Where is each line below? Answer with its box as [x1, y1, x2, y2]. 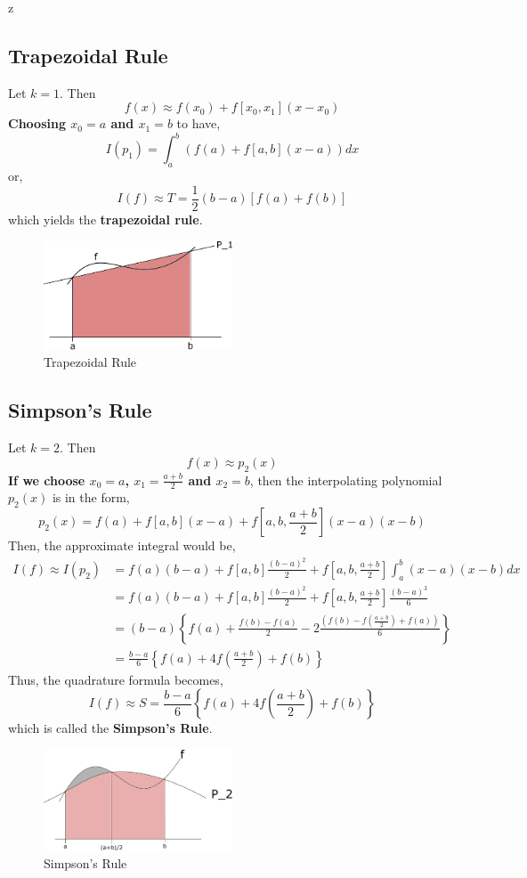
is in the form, [52, 488, 130, 507]
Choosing [8, 114, 66, 133]
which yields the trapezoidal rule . [8, 209, 203, 228]
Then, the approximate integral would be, [8, 536, 236, 555]
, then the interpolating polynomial [249, 470, 442, 489]
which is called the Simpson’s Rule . [8, 719, 213, 737]
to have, [176, 114, 221, 133]
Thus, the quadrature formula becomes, [8, 670, 223, 688]
